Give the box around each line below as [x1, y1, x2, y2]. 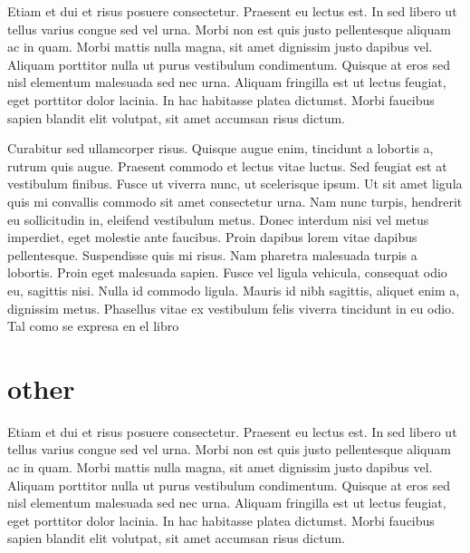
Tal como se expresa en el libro [7, 316, 179, 335]
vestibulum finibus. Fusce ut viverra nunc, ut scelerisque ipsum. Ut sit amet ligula [7, 174, 463, 193]
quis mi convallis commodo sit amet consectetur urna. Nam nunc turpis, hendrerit [7, 191, 463, 210]
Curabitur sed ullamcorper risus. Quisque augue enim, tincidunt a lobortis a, [7, 139, 434, 158]
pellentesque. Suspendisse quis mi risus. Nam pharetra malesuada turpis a [7, 245, 417, 264]
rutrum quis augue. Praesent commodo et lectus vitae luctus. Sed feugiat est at [7, 156, 447, 175]
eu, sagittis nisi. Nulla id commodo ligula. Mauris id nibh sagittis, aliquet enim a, [7, 280, 460, 299]
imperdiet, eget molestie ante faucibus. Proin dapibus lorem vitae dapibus [7, 228, 417, 247]
